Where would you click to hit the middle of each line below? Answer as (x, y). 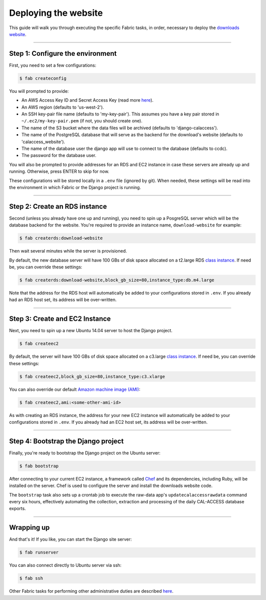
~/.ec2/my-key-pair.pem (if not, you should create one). (82, 121)
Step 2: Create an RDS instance (58, 206)
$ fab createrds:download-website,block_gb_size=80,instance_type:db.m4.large (117, 280)
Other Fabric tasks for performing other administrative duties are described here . (91, 591)
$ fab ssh (31, 578)
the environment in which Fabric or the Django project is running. (75, 187)
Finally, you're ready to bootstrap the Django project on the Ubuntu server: (85, 453)
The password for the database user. (59, 155)
